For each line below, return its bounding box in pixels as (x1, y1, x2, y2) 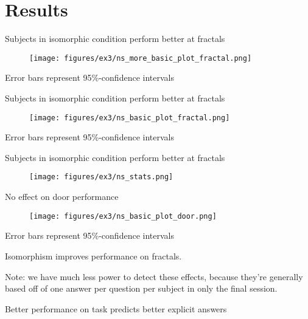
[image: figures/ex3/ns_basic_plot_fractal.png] (29, 113, 230, 122)
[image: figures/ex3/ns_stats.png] (29, 173, 173, 182)
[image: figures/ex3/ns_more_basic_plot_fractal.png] (29, 53, 252, 63)
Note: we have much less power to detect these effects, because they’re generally (5, 270, 303, 283)
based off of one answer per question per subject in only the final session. (5, 282, 278, 295)
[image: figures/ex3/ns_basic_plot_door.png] (29, 211, 217, 221)
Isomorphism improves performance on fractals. (5, 249, 182, 262)
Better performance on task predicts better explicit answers (5, 302, 227, 315)
